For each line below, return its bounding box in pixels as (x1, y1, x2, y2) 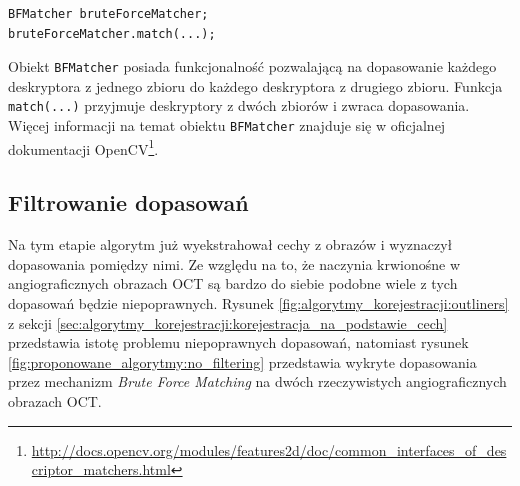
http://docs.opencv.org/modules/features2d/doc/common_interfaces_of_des (31, 439, 507, 460)
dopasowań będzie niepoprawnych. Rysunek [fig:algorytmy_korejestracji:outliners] (8, 292, 509, 313)
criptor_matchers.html (31, 459, 171, 480)
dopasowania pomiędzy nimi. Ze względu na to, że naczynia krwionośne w (8, 253, 461, 274)
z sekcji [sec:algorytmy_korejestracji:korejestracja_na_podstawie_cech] (8, 312, 448, 333)
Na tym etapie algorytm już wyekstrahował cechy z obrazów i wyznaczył (8, 234, 453, 255)
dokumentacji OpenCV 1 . (8, 135, 159, 159)
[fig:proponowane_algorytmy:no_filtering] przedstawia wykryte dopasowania (8, 351, 477, 372)
